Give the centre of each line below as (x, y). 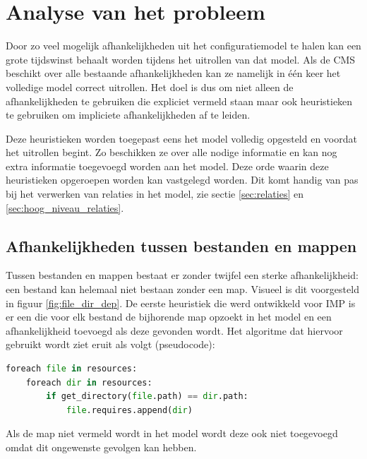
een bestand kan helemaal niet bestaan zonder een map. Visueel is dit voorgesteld (182, 289)
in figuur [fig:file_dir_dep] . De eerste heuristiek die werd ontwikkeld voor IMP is (181, 303)
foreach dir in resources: (89, 382)
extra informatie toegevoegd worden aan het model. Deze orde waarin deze (167, 166)
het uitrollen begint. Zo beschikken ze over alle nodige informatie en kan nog (172, 152)
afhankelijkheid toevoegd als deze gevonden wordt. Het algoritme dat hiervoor (174, 330)
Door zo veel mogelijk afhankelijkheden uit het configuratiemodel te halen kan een (183, 46)
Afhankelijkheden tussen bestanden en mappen (181, 245)
